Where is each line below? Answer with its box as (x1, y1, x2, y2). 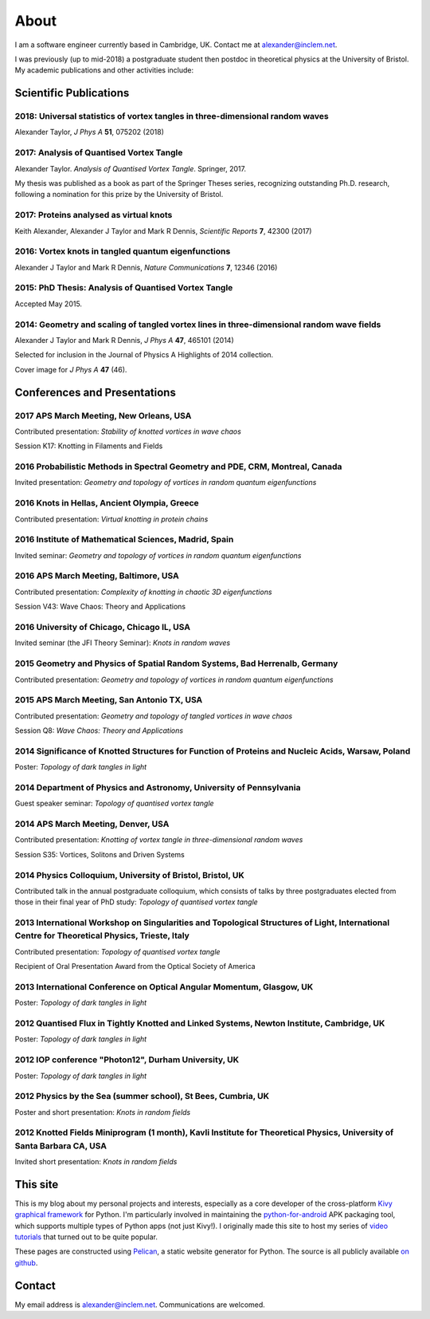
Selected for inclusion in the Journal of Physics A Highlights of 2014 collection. (14, 350, 274, 360)
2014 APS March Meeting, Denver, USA (14, 818, 170, 829)
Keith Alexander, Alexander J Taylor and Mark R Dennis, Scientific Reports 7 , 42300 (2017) (14, 226, 312, 235)
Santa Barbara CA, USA (14, 1140, 107, 1152)
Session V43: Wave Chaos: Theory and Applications (14, 602, 186, 612)
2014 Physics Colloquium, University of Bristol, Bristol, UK (14, 869, 244, 880)
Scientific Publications (14, 86, 130, 100)
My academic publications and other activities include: (14, 65, 194, 75)
